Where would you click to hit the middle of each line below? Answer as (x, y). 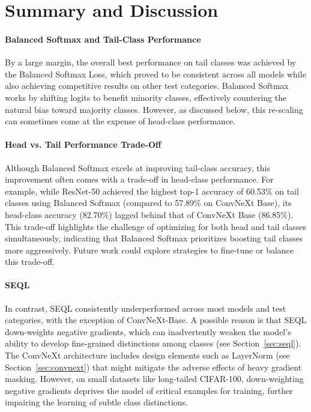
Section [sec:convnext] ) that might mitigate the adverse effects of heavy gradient (153, 367)
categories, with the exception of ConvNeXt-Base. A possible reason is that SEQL (156, 320)
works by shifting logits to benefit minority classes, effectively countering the (146, 97)
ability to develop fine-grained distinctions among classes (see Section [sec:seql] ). (153, 343)
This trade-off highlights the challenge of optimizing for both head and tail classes (156, 226)
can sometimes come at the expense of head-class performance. (120, 121)
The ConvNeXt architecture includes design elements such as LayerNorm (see (147, 355)
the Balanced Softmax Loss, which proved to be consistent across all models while (155, 74)
